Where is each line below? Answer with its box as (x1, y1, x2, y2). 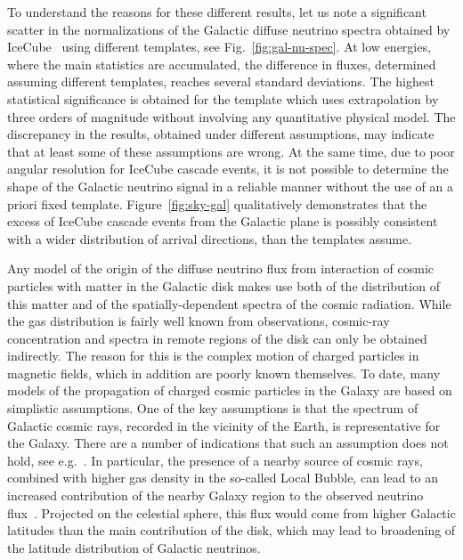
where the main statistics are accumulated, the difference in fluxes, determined (7, 54, 436, 73)
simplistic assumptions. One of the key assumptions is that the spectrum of (7, 399, 418, 418)
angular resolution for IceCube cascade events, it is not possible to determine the (7, 159, 449, 178)
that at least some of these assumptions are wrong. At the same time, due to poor (7, 142, 455, 160)
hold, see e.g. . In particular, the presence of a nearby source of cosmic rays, (7, 450, 423, 469)
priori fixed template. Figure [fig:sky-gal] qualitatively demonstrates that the (7, 194, 427, 213)
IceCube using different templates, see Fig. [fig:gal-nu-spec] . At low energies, (7, 37, 431, 56)
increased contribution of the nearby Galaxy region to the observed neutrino (7, 486, 424, 505)
